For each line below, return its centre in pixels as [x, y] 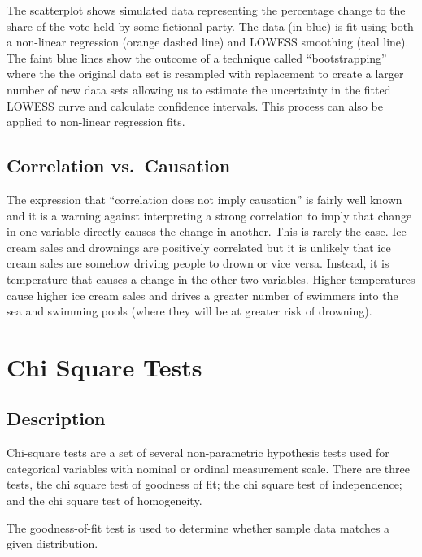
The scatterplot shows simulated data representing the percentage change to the [206, 10]
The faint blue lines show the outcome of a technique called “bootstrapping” [197, 57]
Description [56, 418]
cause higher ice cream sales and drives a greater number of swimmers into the [202, 295]
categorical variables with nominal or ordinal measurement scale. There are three [208, 468]
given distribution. [52, 544]
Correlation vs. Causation [119, 165]
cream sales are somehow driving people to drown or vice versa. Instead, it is [198, 263]
